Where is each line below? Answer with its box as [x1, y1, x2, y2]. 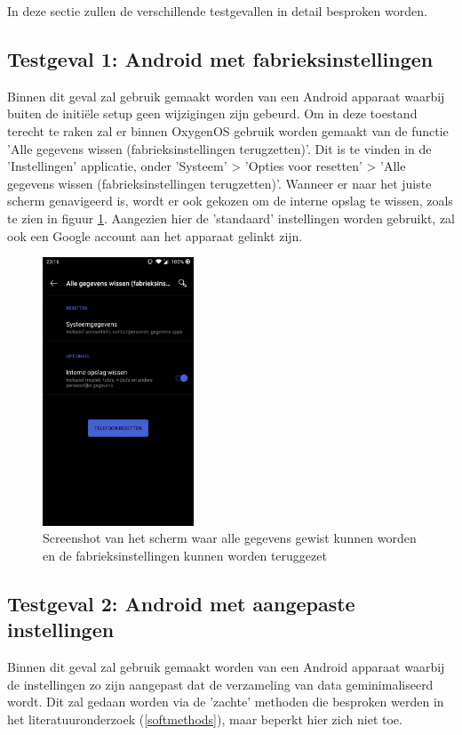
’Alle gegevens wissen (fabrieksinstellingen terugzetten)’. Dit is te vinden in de [7, 139, 432, 157]
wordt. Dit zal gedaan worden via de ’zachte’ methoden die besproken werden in [7, 692, 444, 711]
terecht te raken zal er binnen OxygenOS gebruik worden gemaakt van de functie [7, 121, 449, 140]
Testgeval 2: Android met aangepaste [7, 589, 355, 617]
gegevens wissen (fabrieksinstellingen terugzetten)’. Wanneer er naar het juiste [7, 174, 432, 192]
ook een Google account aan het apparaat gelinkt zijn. [7, 226, 303, 245]
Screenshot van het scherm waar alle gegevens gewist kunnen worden [43, 529, 417, 547]
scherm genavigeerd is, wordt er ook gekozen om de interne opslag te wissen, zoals [7, 191, 453, 210]
